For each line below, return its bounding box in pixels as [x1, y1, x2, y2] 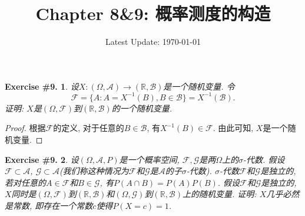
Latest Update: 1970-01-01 [105, 35, 201, 48]
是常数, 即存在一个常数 [5, 199, 93, 211]
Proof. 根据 [5, 122, 46, 134]
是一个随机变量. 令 [163, 80, 235, 92]
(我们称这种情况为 [59, 165, 129, 177]
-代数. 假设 [243, 153, 285, 165]
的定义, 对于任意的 [53, 122, 124, 134]
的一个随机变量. [111, 102, 172, 114]
